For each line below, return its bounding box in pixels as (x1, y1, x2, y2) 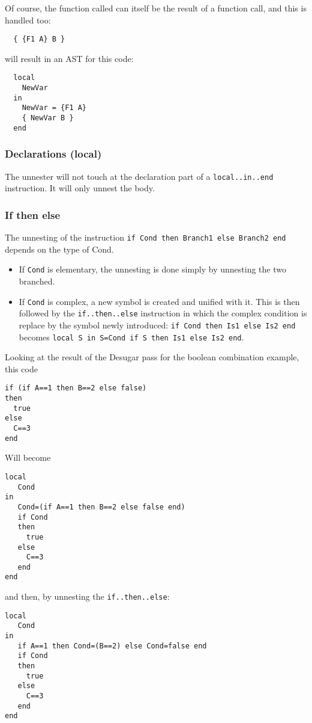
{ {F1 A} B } (13, 35, 65, 44)
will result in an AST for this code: (5, 52, 134, 64)
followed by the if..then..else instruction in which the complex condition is (19, 307, 307, 319)
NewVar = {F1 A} (22, 103, 87, 112)
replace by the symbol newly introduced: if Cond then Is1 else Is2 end (19, 318, 296, 331)
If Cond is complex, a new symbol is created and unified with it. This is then (19, 295, 300, 307)
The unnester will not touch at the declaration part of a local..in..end (5, 170, 274, 182)
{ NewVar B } (22, 114, 74, 123)
